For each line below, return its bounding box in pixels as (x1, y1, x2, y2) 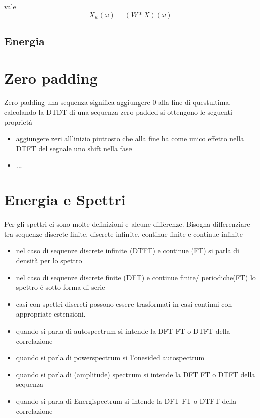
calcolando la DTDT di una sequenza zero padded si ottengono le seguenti (4, 107, 232, 117)
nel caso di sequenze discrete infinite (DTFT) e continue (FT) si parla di (16, 245, 239, 256)
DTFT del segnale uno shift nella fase (16, 143, 132, 153)
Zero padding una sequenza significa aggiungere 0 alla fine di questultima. (4, 96, 231, 107)
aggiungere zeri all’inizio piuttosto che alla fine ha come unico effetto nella (16, 133, 244, 144)
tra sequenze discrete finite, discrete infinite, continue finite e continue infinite (4, 228, 243, 239)
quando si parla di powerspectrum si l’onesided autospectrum (16, 352, 205, 363)
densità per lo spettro (16, 255, 82, 265)
